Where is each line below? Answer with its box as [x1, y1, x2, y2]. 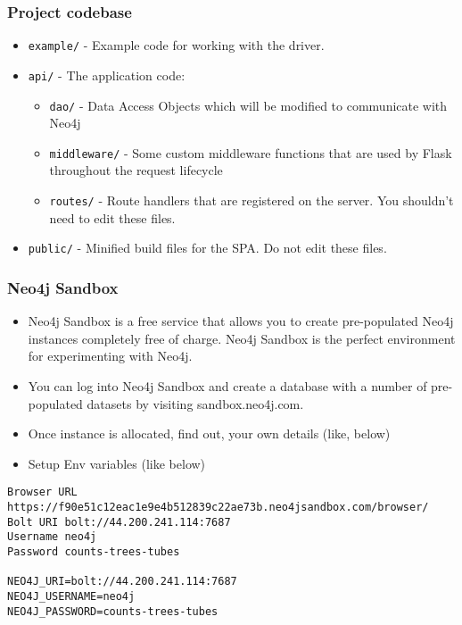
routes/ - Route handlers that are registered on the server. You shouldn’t [49, 191, 454, 210]
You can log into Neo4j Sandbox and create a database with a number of [28, 376, 427, 395]
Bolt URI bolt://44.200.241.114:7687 [7, 515, 231, 529]
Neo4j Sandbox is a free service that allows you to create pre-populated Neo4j [28, 312, 454, 330]
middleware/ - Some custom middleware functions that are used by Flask [49, 143, 452, 162]
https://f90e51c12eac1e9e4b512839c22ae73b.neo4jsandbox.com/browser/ [7, 500, 429, 513]
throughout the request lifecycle [49, 161, 223, 179]
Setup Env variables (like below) [28, 454, 206, 472]
